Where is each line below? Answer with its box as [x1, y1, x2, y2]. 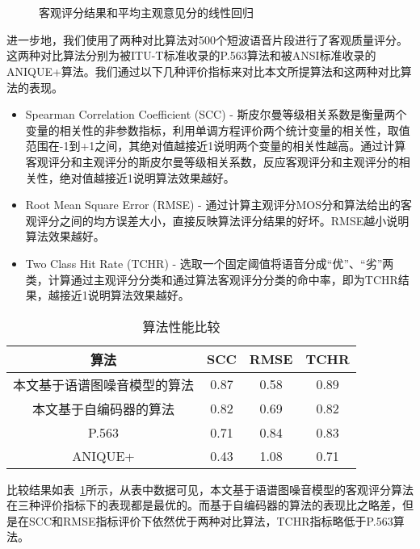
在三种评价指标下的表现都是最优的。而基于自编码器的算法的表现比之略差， [6, 497, 402, 513]
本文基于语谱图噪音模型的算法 [13, 375, 195, 394]
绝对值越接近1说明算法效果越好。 [59, 169, 235, 186]
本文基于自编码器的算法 [32, 399, 175, 418]
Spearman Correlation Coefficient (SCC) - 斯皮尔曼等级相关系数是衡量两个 [25, 106, 407, 123]
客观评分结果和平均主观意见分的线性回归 [39, 4, 254, 21]
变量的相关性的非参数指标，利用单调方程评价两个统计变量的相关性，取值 [25, 121, 410, 138]
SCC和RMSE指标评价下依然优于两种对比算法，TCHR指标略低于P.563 [28, 512, 393, 529]
